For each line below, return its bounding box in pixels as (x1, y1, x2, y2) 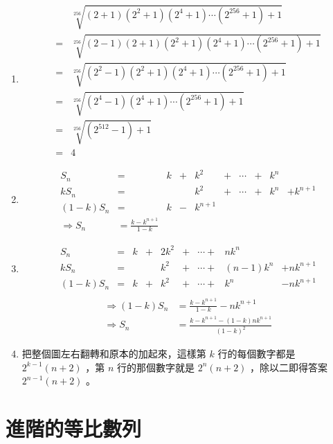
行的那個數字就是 (117, 359, 195, 374)
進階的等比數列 (6, 414, 142, 443)
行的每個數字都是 (217, 346, 296, 361)
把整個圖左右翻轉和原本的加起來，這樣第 (21, 346, 206, 361)
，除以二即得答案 (250, 359, 328, 374)
